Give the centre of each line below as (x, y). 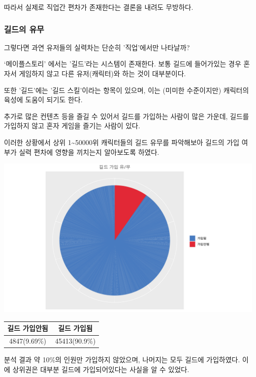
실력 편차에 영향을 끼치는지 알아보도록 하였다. (89, 152)
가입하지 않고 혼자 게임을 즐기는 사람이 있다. (72, 126)
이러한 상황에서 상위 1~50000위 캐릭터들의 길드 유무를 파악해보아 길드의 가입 (122, 142)
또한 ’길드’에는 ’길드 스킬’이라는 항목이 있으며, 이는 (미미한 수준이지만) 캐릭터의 (127, 90)
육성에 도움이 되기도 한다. (43, 100)
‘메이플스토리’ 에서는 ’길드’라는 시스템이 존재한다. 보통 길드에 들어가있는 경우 (123, 64)
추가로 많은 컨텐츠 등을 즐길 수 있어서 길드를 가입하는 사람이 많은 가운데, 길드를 (127, 116)
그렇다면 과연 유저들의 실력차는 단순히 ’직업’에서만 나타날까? (97, 47)
